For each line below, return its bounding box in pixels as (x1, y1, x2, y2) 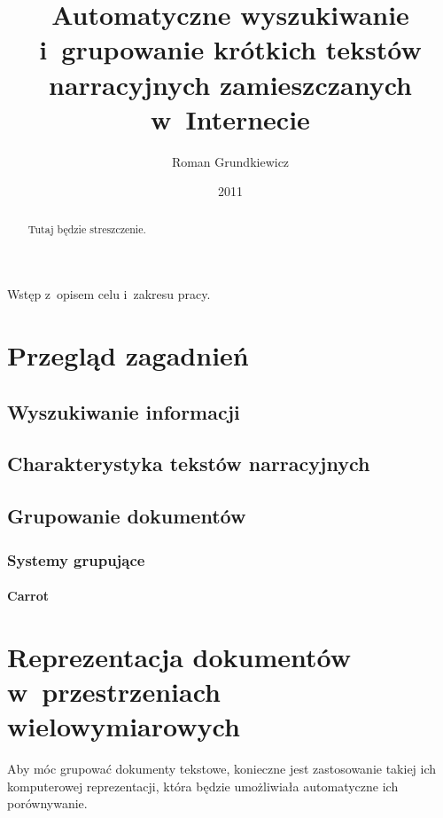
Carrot (7, 586, 50, 605)
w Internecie (151, 100, 310, 137)
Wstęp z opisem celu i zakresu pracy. (7, 285, 211, 303)
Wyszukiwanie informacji (7, 397, 240, 425)
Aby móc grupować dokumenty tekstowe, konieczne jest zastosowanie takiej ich (7, 759, 437, 778)
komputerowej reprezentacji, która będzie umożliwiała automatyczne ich (7, 776, 399, 795)
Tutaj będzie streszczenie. (27, 221, 146, 236)
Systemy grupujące (7, 548, 145, 570)
